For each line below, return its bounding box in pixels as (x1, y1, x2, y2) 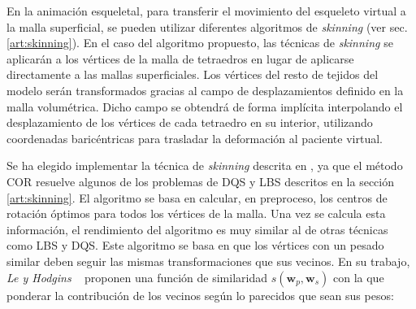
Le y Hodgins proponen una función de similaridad (6, 268, 267, 285)
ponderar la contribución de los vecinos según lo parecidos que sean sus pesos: (6, 286, 394, 303)
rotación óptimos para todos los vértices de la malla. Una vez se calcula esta (6, 205, 386, 222)
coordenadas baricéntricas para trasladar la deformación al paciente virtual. (6, 129, 383, 146)
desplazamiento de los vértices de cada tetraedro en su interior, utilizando (6, 114, 373, 131)
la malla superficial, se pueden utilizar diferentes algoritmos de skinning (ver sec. (6, 18, 408, 35)
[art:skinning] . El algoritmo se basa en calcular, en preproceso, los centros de (6, 189, 388, 206)
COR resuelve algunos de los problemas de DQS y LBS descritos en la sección (6, 172, 395, 189)
